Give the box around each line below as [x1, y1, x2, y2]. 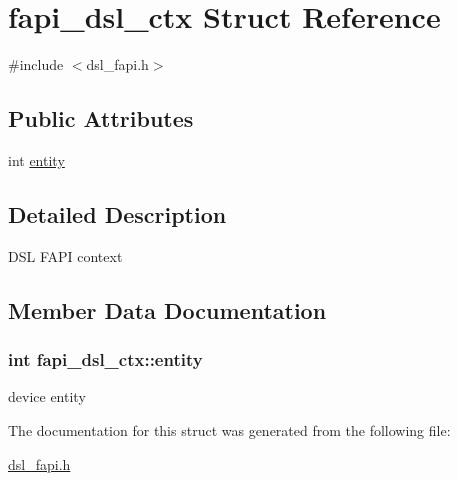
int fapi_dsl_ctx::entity [8, 347, 203, 372]
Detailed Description [8, 198, 227, 229]
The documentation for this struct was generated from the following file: [8, 419, 451, 440]
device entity [8, 386, 86, 407]
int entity [8, 149, 65, 170]
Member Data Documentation [8, 294, 327, 325]
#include [8, 54, 64, 75]
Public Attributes [8, 103, 194, 134]
